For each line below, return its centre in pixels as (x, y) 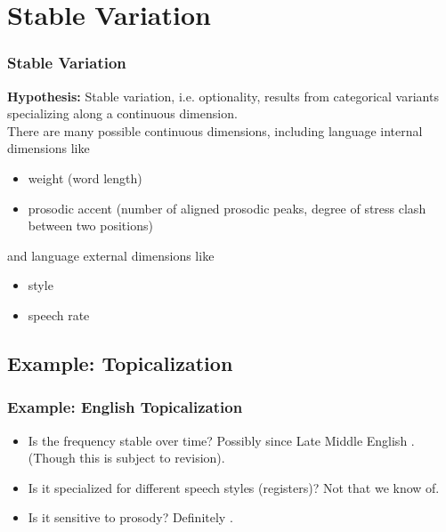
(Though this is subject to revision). (126, 458)
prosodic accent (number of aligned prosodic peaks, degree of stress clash (227, 208)
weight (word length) (85, 177)
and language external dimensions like (111, 255)
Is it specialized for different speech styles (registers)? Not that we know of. (234, 487)
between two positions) (90, 226)
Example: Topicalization (120, 363)
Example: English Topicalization (125, 407)
